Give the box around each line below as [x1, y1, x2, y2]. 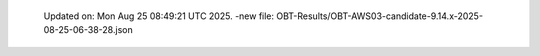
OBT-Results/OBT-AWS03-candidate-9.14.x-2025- [276, 10, 484, 22]
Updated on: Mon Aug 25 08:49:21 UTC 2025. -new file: [43, 10, 275, 22]
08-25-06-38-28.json [43, 24, 134, 36]
